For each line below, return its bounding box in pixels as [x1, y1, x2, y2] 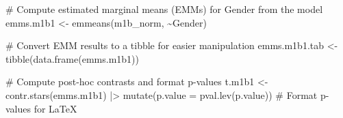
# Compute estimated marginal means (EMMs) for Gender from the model [5, 2, 323, 16]
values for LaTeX [5, 101, 77, 115]
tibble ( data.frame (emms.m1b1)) [5, 51, 139, 65]
